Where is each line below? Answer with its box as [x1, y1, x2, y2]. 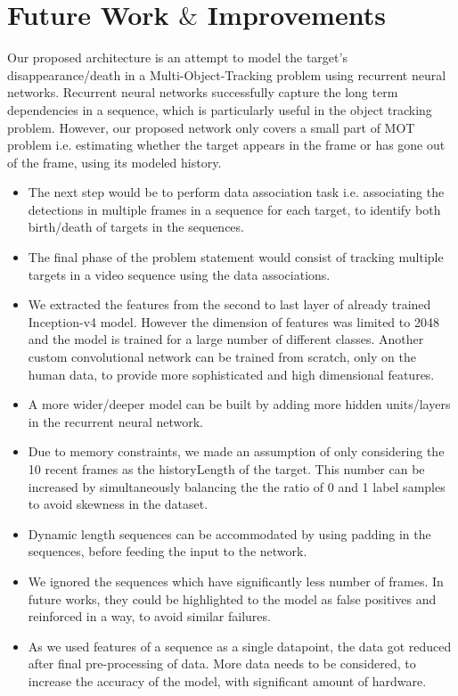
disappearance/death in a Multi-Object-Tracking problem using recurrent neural [7, 65, 446, 84]
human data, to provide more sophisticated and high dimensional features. [28, 364, 435, 383]
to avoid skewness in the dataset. [28, 495, 209, 513]
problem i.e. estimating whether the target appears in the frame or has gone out [7, 135, 446, 154]
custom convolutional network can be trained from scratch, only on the [28, 348, 416, 366]
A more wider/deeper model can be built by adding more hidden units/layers [28, 395, 451, 414]
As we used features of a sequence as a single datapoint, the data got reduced [28, 636, 452, 655]
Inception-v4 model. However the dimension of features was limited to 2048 [28, 312, 439, 331]
